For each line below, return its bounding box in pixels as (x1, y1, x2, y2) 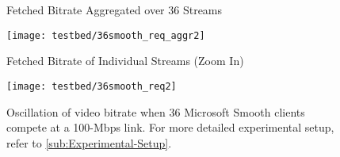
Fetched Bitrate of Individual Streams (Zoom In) (6, 52, 244, 69)
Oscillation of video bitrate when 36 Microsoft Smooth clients (6, 103, 305, 120)
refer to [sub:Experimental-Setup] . (6, 134, 172, 151)
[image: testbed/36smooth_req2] (6, 80, 177, 92)
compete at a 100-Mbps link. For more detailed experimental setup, (6, 119, 334, 136)
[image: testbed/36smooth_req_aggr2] (6, 29, 205, 41)
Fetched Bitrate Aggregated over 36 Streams (6, 2, 223, 17)
